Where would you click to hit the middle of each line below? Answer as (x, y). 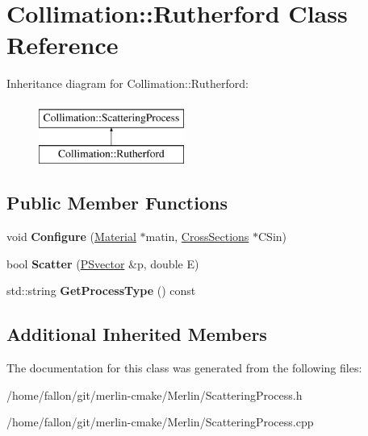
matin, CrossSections (197, 237)
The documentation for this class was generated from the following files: (184, 368)
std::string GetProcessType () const (101, 291)
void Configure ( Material (71, 237)
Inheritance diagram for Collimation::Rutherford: (128, 83)
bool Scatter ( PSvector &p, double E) (103, 263)
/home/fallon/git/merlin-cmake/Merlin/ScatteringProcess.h (155, 394)
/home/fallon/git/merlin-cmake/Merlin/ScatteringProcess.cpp (160, 422)
